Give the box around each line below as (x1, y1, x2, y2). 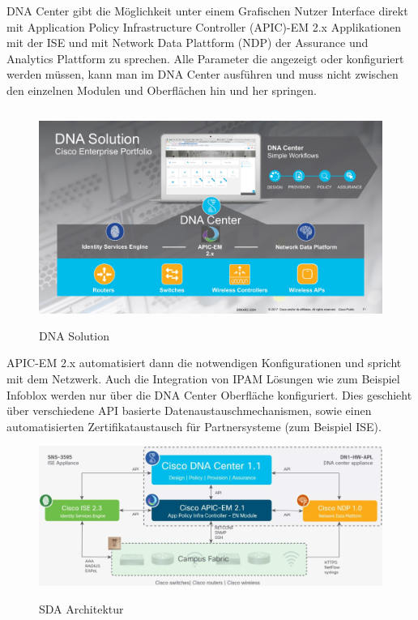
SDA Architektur (39, 600, 124, 617)
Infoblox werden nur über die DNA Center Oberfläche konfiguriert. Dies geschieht (6, 386, 412, 403)
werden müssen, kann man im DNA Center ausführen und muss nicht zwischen (6, 66, 399, 83)
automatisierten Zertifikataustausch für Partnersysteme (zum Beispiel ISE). (6, 417, 382, 434)
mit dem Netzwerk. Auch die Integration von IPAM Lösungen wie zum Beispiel (6, 370, 400, 387)
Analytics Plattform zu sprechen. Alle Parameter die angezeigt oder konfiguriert (6, 49, 404, 66)
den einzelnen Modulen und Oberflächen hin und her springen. (6, 81, 317, 98)
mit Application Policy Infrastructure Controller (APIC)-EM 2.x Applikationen (6, 18, 402, 35)
